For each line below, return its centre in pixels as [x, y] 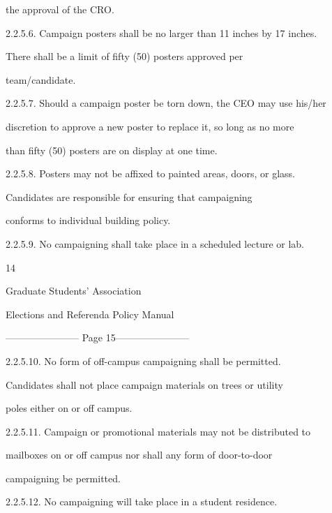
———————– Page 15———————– [97, 337]
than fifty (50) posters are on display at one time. [112, 150]
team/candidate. [41, 79]
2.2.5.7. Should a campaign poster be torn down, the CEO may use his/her [166, 103]
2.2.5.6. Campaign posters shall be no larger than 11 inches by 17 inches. [161, 32]
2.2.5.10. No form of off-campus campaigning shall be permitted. [143, 360]
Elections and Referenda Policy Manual [90, 314]
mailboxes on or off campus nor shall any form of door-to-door [139, 455]
